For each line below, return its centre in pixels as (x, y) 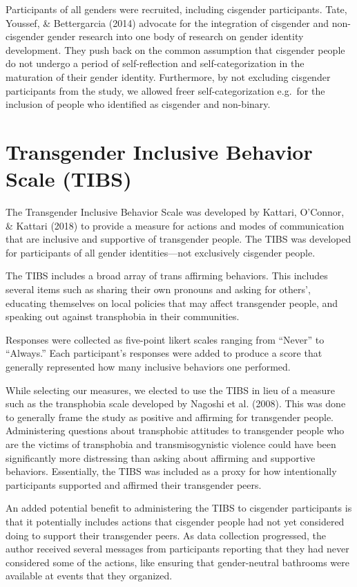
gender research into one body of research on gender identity (175, 36)
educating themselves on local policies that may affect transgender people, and (172, 302)
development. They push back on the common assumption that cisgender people (175, 49)
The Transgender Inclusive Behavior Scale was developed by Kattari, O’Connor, (175, 212)
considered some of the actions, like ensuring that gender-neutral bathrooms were (177, 562)
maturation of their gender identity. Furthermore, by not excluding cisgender (168, 76)
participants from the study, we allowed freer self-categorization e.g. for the (165, 90)
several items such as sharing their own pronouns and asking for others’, (158, 289)
